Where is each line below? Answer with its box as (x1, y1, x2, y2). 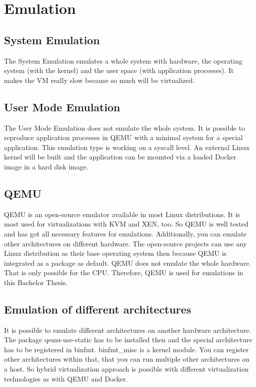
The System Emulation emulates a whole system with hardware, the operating (4, 55, 243, 66)
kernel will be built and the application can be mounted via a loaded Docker (4, 152, 237, 162)
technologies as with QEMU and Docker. (4, 373, 128, 384)
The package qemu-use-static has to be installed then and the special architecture (4, 334, 253, 345)
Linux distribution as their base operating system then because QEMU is (4, 248, 227, 258)
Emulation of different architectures (4, 301, 192, 316)
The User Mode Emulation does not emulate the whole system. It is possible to (4, 122, 245, 133)
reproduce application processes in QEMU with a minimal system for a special (4, 132, 243, 143)
